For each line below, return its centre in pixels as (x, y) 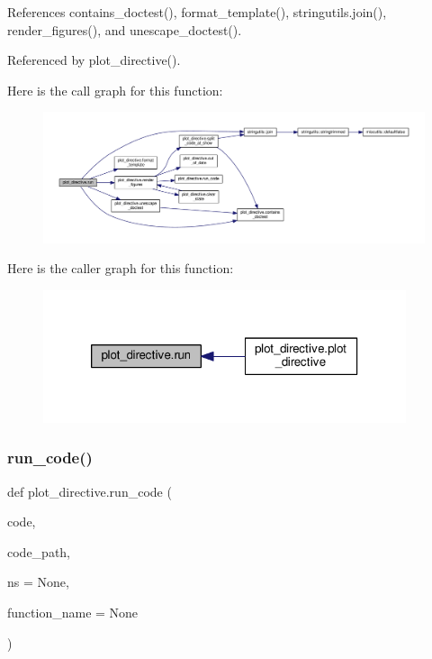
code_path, (39, 551)
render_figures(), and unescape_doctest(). (125, 29)
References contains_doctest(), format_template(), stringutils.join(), (197, 12)
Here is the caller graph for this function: (121, 268)
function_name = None (73, 613)
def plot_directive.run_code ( (90, 491)
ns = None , (38, 582)
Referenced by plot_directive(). (94, 60)
